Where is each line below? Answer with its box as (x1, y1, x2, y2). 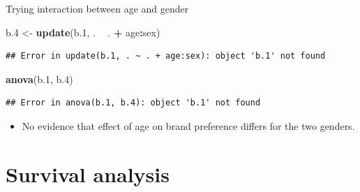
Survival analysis (6, 159, 170, 188)
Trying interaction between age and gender (6, 1, 189, 15)
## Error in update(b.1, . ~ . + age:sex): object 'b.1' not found (6, 51, 326, 61)
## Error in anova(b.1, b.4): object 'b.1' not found (6, 98, 261, 108)
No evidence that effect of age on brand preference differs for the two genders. (22, 118, 355, 133)
